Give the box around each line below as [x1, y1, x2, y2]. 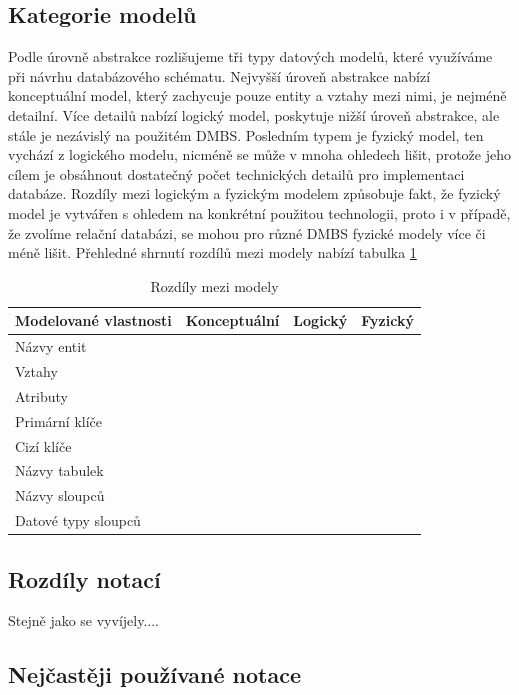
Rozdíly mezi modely [150, 275, 279, 296]
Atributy [15, 385, 68, 406]
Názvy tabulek [15, 460, 104, 481]
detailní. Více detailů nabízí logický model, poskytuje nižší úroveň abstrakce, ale [8, 104, 500, 125]
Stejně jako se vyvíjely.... [8, 610, 159, 631]
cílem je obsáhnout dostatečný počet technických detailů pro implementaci [8, 163, 465, 184]
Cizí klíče [15, 435, 72, 456]
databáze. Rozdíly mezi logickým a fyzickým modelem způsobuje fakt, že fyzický [8, 183, 501, 204]
